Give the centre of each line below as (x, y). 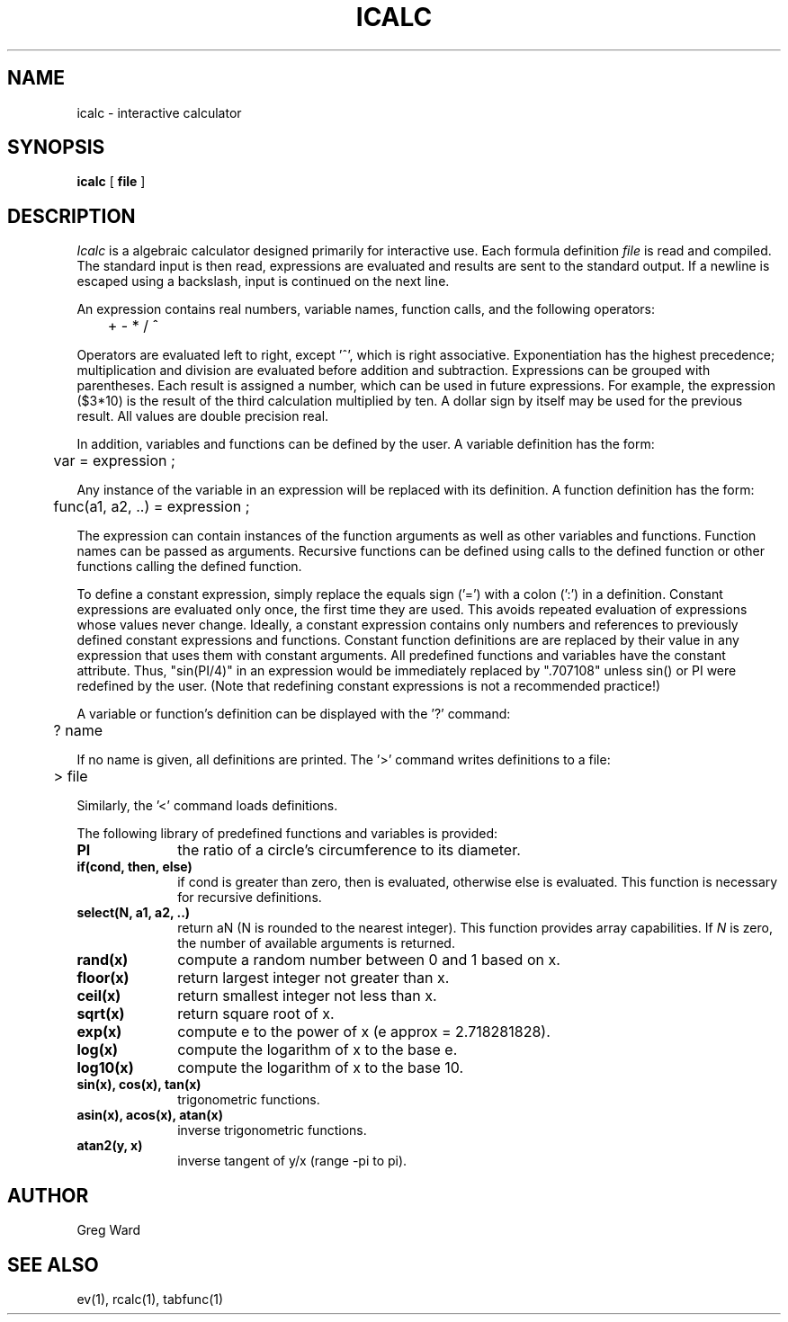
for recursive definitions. (250, 898)
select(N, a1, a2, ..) (134, 913)
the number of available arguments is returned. (316, 943)
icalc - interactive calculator (159, 112)
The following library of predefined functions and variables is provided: (287, 834)
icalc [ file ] (111, 182)
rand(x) (103, 960)
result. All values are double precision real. (203, 416)
